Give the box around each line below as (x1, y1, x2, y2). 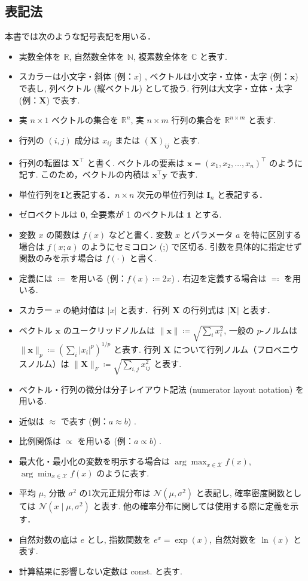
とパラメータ (182, 228, 233, 240)
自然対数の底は (19, 533, 78, 545)
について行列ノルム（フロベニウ (173, 343, 299, 355)
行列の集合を (171, 114, 222, 126)
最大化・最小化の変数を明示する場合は (19, 455, 170, 467)
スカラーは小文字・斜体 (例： (19, 70, 134, 82)
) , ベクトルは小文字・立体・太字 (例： (138, 70, 290, 82)
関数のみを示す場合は (19, 252, 103, 264)
